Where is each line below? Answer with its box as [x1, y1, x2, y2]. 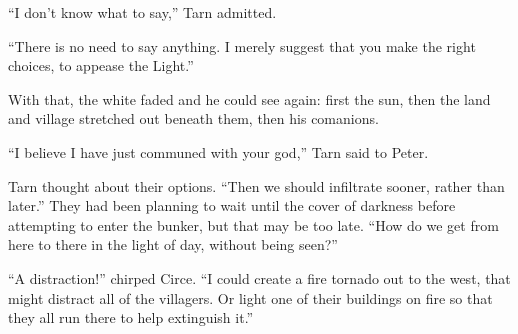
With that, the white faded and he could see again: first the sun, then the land [8, 88, 491, 109]
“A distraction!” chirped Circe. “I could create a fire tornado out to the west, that [8, 267, 511, 288]
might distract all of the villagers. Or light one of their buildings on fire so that [8, 287, 493, 308]
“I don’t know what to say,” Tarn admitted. [8, 2, 277, 22]
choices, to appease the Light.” [8, 55, 194, 76]
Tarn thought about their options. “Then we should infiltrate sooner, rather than [8, 175, 505, 196]
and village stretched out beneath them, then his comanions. [8, 108, 379, 129]
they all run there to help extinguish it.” [8, 307, 254, 328]
